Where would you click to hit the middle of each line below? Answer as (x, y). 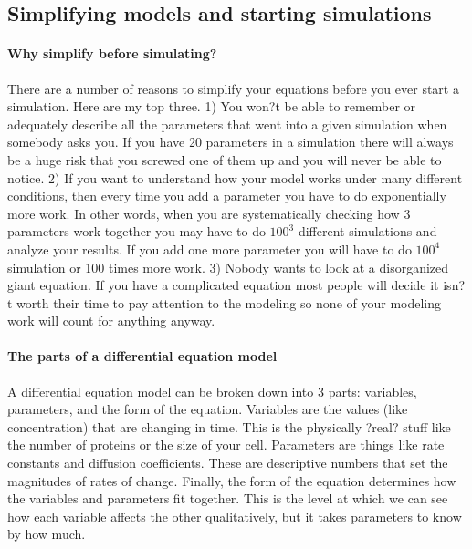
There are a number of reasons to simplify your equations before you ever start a (233, 88)
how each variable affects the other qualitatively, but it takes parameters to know (235, 516)
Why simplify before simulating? (112, 53)
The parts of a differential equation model (142, 356)
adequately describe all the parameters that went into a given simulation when (227, 124)
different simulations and (367, 231)
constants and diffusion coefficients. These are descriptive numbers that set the (228, 463)
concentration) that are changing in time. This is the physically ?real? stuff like (229, 426)
